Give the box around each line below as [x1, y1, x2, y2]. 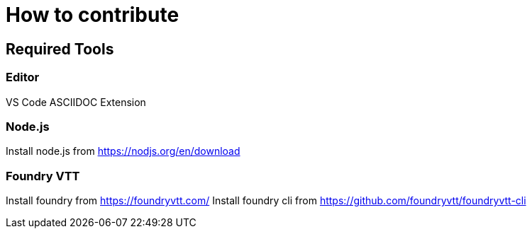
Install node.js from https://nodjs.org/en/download [6, 145, 240, 158]
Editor [6, 70, 40, 85]
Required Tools [6, 40, 114, 58]
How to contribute [6, 3, 179, 27]
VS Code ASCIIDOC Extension [6, 95, 146, 108]
